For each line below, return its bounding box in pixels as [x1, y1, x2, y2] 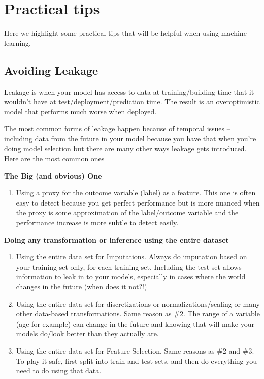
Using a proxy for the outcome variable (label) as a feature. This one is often [16, 187, 256, 198]
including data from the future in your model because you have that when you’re [4, 133, 256, 143]
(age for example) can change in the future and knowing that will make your [16, 318, 254, 329]
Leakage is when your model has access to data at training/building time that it [4, 86, 254, 97]
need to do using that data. [16, 365, 102, 376]
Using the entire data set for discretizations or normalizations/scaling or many [16, 298, 260, 309]
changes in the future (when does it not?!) [16, 281, 147, 292]
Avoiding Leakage [4, 62, 98, 78]
